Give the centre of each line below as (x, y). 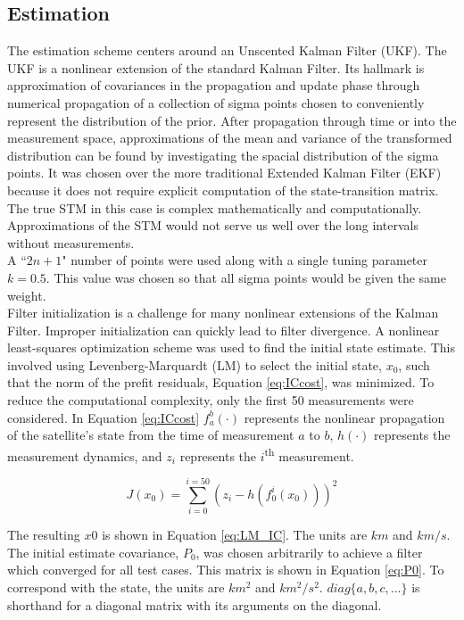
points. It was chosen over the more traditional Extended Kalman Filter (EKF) (224, 173)
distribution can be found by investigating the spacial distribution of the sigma (223, 155)
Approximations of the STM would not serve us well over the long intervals (213, 225)
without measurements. (71, 242)
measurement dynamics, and (85, 455)
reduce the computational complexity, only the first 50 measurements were (211, 400)
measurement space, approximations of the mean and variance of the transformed (230, 138)
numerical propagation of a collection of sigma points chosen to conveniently (216, 102)
